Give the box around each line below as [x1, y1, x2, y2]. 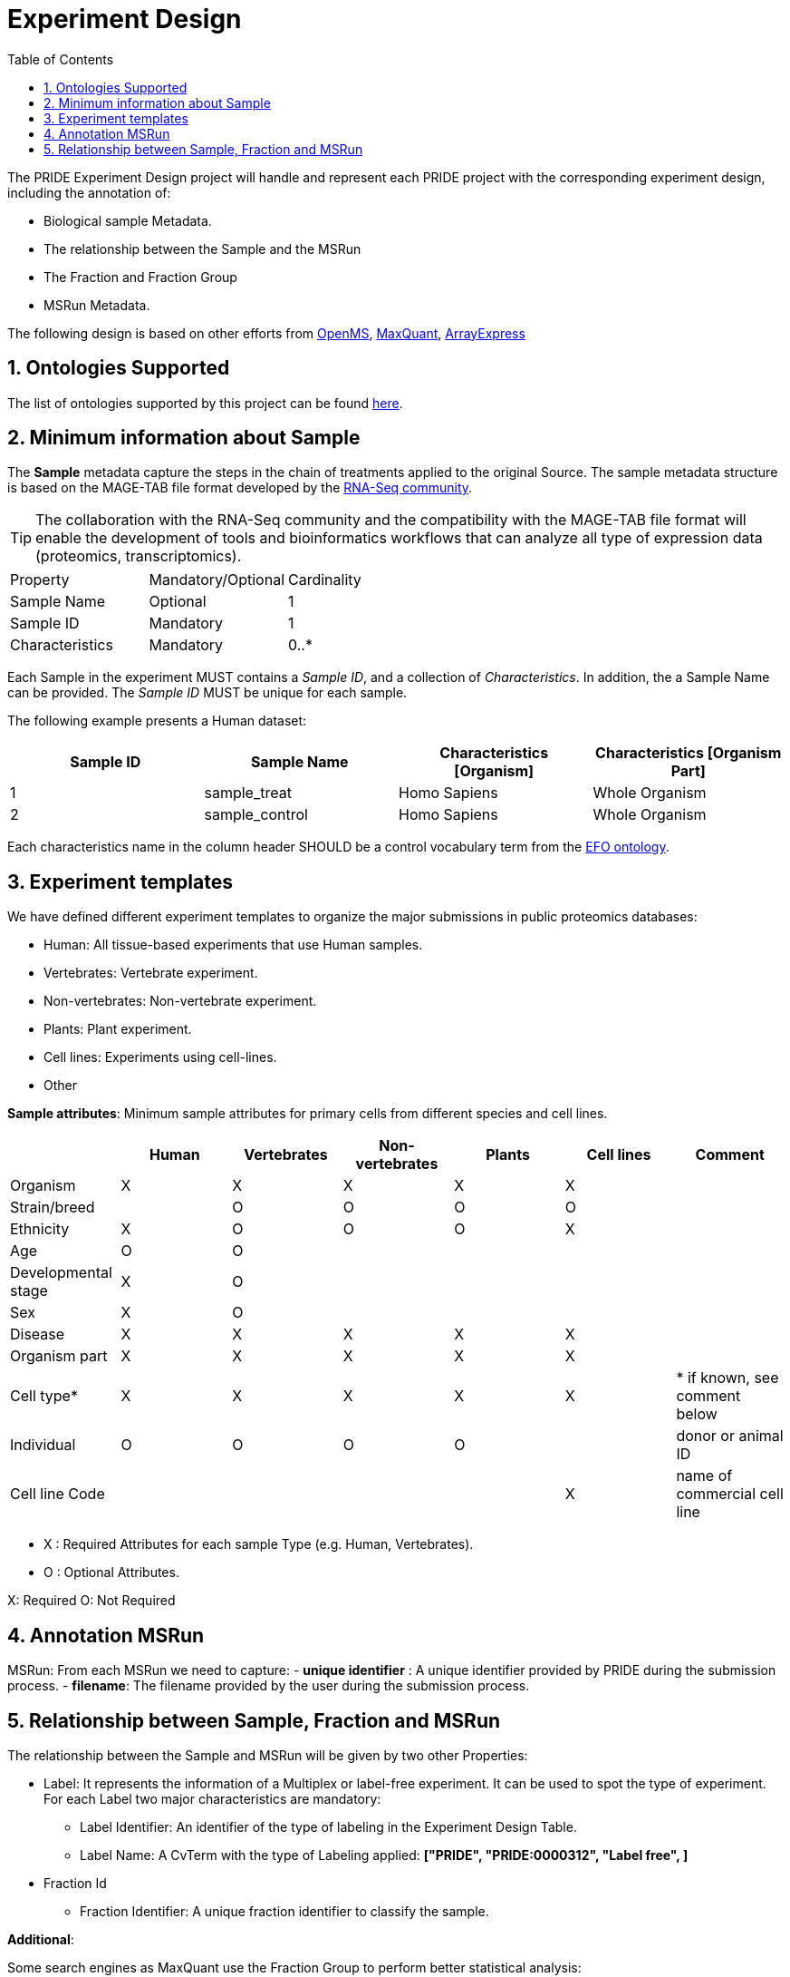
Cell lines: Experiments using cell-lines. [43, 1049, 277, 1066]
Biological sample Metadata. [43, 212, 212, 229]
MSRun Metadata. [43, 297, 150, 313]
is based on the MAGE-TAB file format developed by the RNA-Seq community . [7, 480, 473, 496]
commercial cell [676, 1485, 784, 1504]
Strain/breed [10, 1198, 95, 1217]
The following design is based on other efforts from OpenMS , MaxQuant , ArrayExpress [7, 325, 525, 341]
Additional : [7, 1931, 74, 1947]
